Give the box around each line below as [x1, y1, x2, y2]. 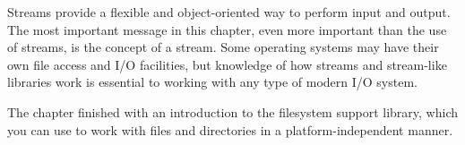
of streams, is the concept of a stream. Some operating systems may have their [7, 38, 439, 56]
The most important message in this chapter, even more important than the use [7, 20, 447, 38]
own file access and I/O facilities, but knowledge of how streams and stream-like [7, 55, 447, 73]
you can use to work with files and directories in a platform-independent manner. [7, 120, 453, 139]
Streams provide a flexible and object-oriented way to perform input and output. [7, 3, 451, 21]
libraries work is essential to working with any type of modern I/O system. [7, 72, 418, 91]
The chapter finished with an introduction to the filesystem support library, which [7, 102, 459, 121]
